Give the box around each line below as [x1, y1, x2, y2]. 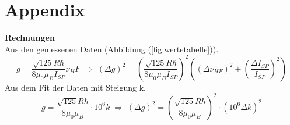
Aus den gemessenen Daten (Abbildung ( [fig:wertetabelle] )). [5, 42, 219, 55]
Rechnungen [5, 31, 55, 44]
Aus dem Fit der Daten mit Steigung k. [5, 81, 146, 93]
